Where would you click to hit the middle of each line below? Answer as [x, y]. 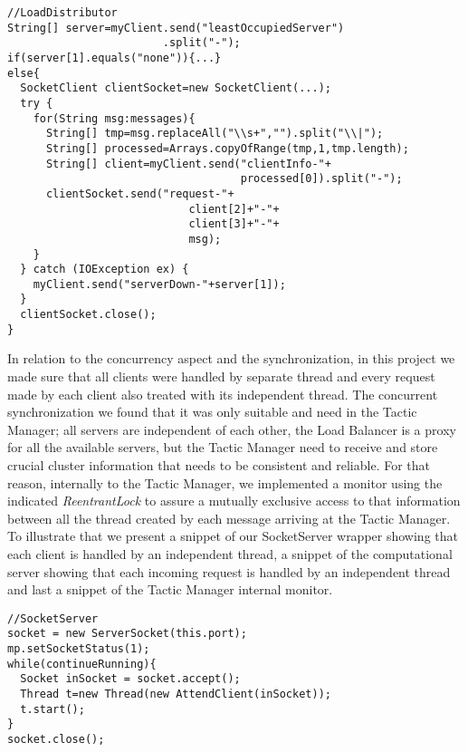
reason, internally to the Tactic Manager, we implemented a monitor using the [225, 482]
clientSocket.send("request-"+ [140, 193]
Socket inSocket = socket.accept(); [130, 679]
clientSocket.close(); [88, 315]
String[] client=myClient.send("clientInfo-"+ [188, 164]
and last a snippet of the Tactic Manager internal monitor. [170, 589]
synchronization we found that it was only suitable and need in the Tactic [212, 412]
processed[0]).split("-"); [321, 179]
